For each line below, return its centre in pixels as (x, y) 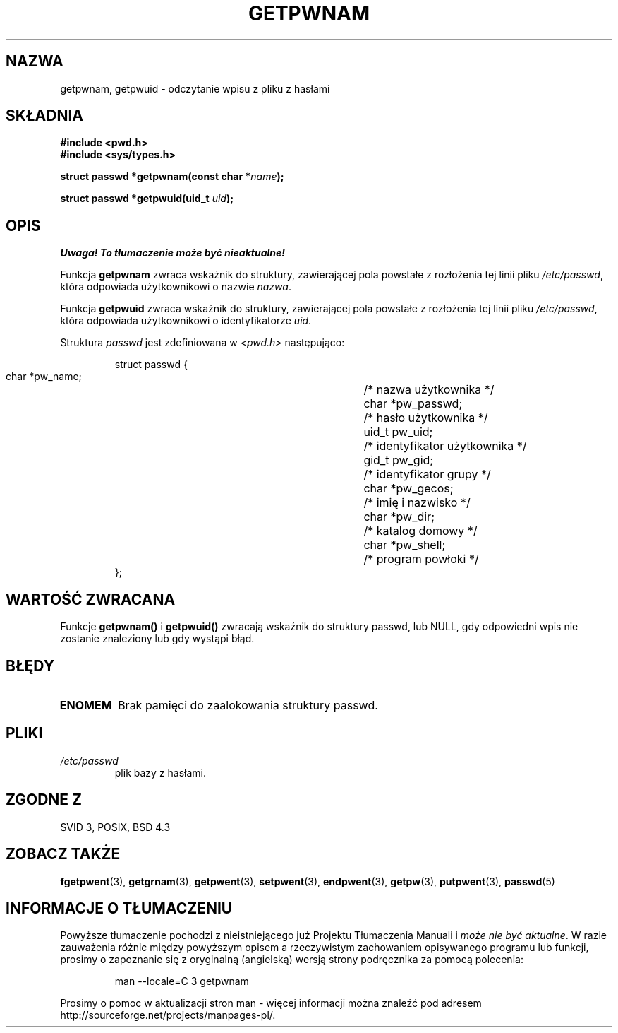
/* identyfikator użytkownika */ (445, 446)
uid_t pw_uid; (398, 432)
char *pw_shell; (405, 545)
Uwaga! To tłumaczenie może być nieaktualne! (173, 253)
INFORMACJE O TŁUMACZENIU (119, 908)
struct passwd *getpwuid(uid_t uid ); (147, 199)
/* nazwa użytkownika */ (429, 390)
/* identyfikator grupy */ (427, 474)
